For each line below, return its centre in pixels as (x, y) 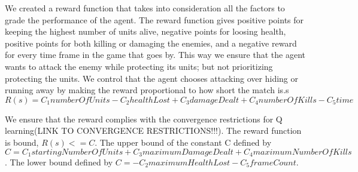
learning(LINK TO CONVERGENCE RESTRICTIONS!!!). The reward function (153, 130)
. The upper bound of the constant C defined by (183, 142)
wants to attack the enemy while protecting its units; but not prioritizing (139, 66)
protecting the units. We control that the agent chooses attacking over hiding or (151, 78)
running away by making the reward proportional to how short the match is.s (147, 90)
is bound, (22, 142)
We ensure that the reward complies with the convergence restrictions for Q (144, 119)
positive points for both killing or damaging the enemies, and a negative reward (151, 43)
